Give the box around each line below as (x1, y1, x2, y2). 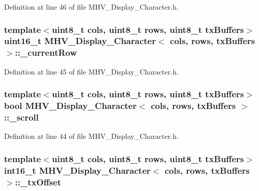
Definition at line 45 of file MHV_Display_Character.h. (4, 66, 179, 77)
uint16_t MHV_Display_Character (4, 34, 156, 47)
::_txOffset (15, 175, 61, 188)
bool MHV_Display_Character (4, 99, 137, 112)
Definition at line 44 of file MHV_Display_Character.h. (4, 131, 179, 141)
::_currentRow (15, 46, 77, 59)
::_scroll (4, 111, 39, 124)
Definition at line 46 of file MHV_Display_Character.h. (4, 2, 179, 12)
